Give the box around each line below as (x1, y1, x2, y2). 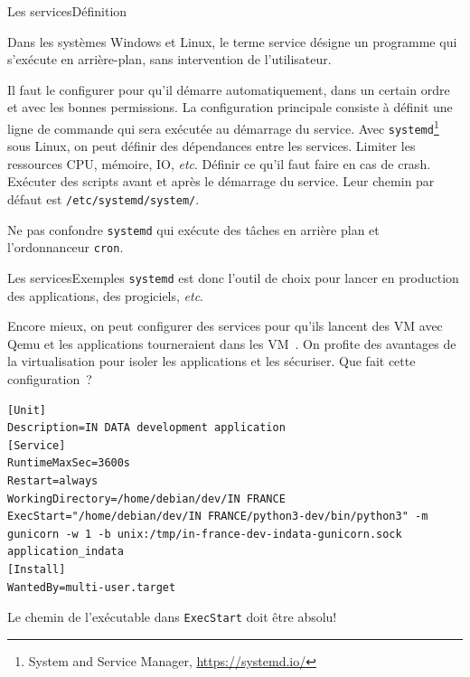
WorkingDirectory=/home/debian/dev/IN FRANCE (7, 492, 286, 505)
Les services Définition (7, 2, 127, 20)
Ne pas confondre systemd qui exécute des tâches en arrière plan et (7, 220, 380, 239)
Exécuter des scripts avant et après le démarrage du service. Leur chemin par (7, 172, 435, 191)
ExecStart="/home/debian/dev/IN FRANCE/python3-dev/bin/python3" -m (7, 510, 428, 523)
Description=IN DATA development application (7, 421, 286, 435)
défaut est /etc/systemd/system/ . (7, 190, 200, 209)
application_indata (7, 545, 124, 559)
